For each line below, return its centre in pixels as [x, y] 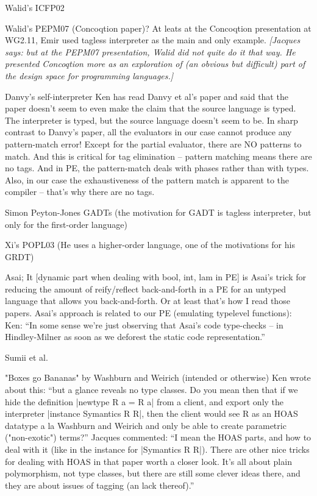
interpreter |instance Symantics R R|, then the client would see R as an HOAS [151, 413]
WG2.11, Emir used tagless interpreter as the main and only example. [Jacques [153, 40]
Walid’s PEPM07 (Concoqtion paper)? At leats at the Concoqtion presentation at [158, 28]
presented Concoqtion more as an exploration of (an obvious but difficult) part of [155, 64]
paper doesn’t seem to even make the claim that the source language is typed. [151, 108]
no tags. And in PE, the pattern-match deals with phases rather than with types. [157, 168]
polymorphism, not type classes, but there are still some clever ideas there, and [153, 473]
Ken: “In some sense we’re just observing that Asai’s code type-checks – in [144, 324]
